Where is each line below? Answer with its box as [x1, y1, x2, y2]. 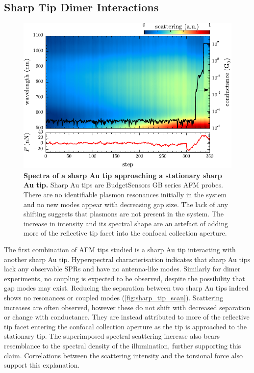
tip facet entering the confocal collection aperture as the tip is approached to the [4, 321, 247, 331]
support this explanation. [4, 360, 80, 370]
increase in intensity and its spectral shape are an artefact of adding [24, 218, 229, 228]
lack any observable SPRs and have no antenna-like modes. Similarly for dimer [4, 264, 241, 274]
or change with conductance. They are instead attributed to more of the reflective [4, 312, 250, 322]
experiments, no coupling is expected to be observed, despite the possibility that [4, 273, 245, 283]
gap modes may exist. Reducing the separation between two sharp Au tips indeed [4, 283, 249, 293]
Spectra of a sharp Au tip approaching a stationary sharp [24, 170, 222, 180]
